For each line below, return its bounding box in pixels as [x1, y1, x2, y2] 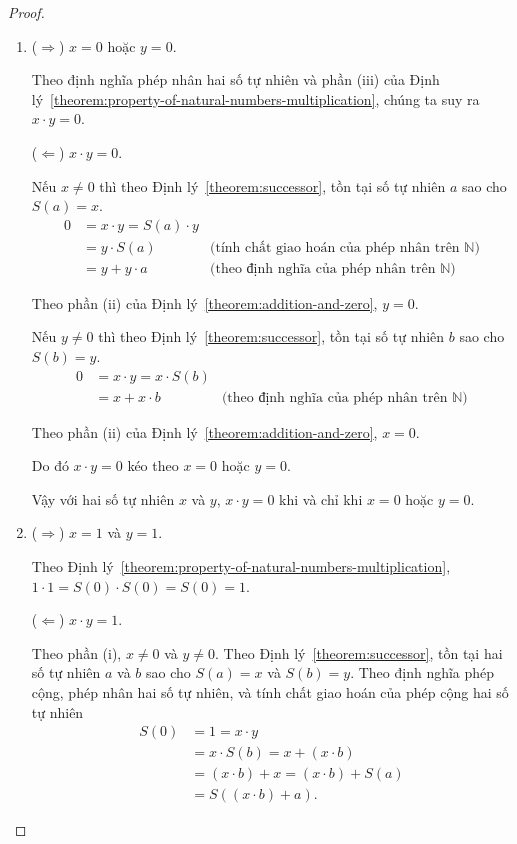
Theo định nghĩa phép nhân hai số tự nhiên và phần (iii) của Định [31, 69, 440, 90]
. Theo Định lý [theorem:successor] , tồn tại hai [215, 642, 503, 663]
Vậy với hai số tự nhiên [31, 488, 175, 509]
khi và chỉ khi [279, 488, 363, 509]
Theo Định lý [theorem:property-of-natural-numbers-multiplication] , [31, 556, 451, 577]
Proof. [8, 2, 45, 22]
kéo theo [127, 455, 179, 476]
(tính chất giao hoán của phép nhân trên [209, 240, 460, 255]
